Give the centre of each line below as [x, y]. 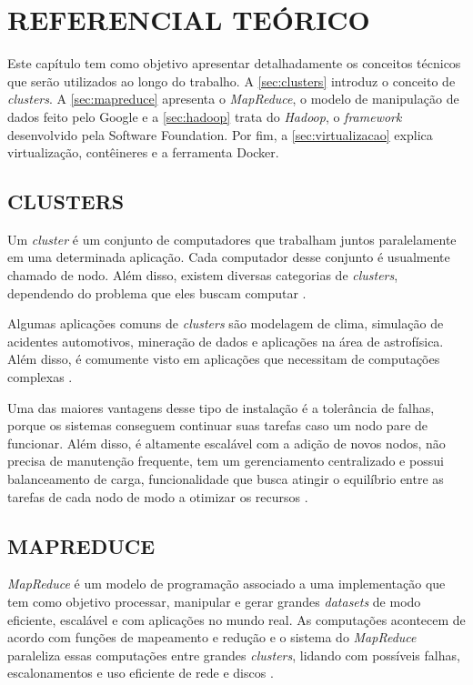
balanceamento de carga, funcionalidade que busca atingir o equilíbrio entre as [226, 479]
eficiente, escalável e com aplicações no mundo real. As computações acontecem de [236, 619]
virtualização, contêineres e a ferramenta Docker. [143, 152]
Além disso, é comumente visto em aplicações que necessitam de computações [224, 359]
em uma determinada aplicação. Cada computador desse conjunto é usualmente [229, 257]
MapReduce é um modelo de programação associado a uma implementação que [226, 584]
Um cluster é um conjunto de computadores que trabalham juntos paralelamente [232, 239]
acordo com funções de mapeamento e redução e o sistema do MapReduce [212, 637]
